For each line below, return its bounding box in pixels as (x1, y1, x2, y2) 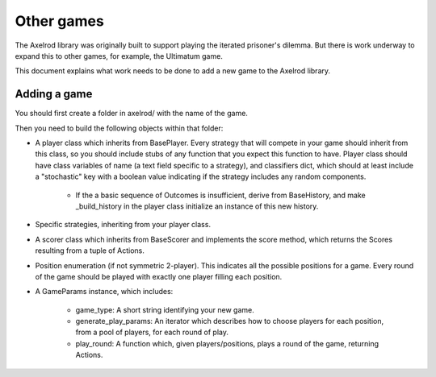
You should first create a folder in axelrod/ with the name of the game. (15, 109, 248, 118)
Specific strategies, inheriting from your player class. (35, 220, 212, 230)
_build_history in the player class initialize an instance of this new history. (75, 201, 319, 211)
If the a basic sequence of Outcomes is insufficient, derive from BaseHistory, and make (75, 190, 367, 200)
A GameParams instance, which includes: (35, 287, 174, 296)
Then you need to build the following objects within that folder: (15, 123, 224, 133)
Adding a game (15, 87, 93, 101)
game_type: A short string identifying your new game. (75, 304, 254, 314)
